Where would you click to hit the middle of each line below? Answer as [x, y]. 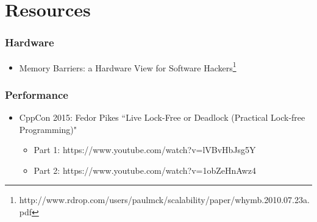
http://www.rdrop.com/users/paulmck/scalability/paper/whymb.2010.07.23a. [164, 200]
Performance [37, 94]
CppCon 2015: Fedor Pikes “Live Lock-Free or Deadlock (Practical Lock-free [162, 117]
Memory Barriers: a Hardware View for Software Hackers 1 [128, 66]
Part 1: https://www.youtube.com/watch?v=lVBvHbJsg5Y [145, 150]
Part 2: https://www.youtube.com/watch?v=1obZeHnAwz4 [145, 170]
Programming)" [48, 129]
